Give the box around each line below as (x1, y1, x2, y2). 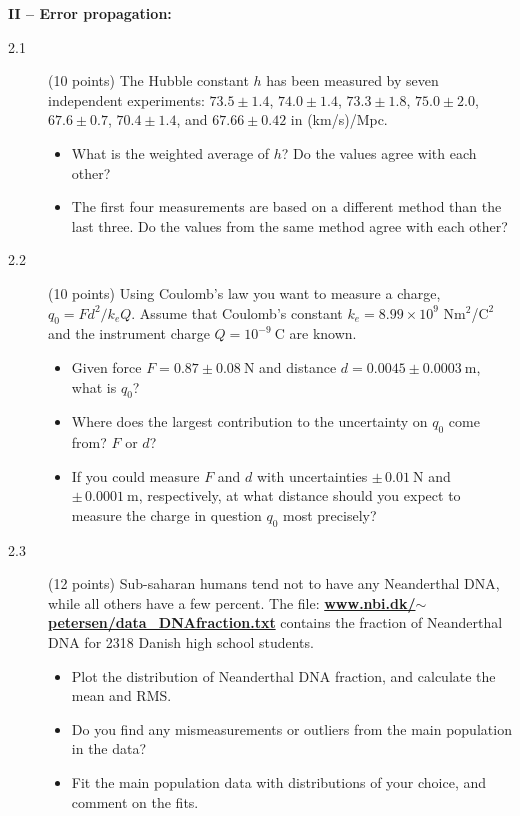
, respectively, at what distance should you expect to (138, 485, 461, 506)
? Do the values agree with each (281, 142, 477, 163)
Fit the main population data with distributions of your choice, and (71, 772, 487, 793)
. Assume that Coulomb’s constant (131, 302, 343, 323)
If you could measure (71, 465, 200, 486)
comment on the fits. (71, 791, 199, 812)
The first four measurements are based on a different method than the (71, 196, 502, 217)
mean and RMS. (71, 685, 172, 706)
